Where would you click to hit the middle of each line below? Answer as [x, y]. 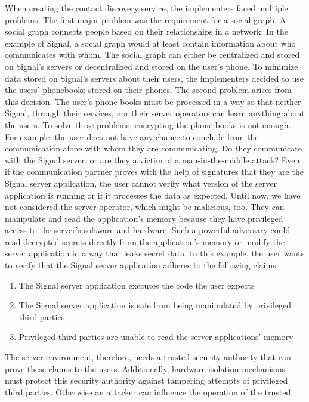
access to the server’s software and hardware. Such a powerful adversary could [148, 230]
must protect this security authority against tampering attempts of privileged [146, 380]
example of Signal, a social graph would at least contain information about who [150, 43]
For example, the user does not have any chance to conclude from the [132, 136]
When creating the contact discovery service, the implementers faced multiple [146, 8]
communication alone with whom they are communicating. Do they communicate [153, 148]
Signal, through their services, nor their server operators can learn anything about [155, 113]
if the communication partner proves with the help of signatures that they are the [154, 171]
